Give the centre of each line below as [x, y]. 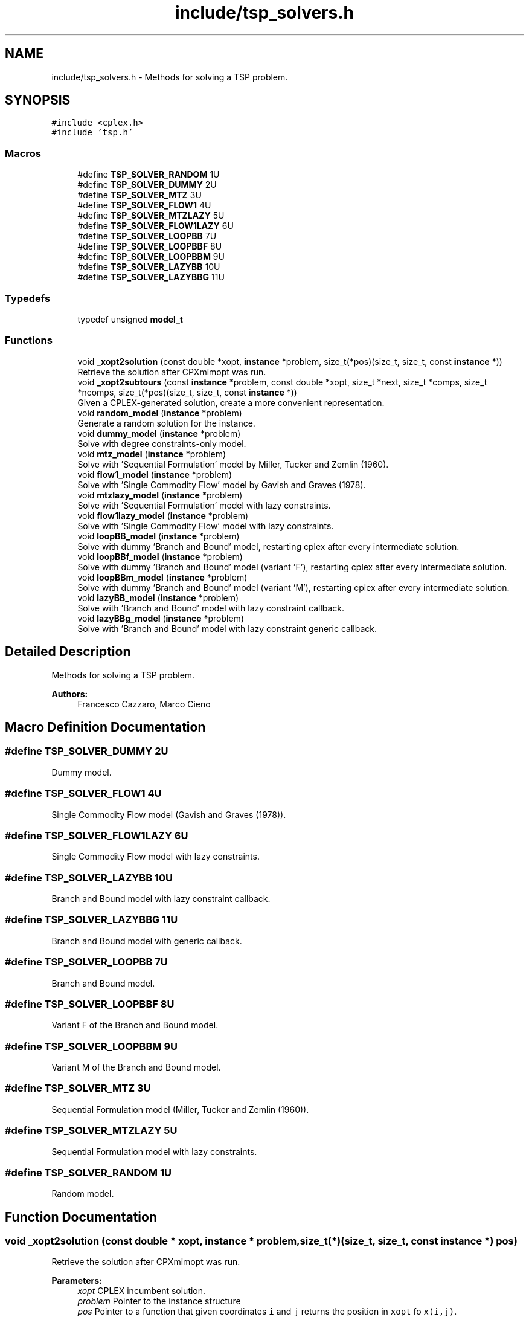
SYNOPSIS [38, 100]
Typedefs [28, 298]
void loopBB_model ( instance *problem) [159, 536]
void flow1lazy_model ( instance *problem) [163, 515]
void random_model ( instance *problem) [160, 413]
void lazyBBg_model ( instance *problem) [161, 618]
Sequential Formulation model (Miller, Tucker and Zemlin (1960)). [180, 1109]
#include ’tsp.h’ [92, 133]
